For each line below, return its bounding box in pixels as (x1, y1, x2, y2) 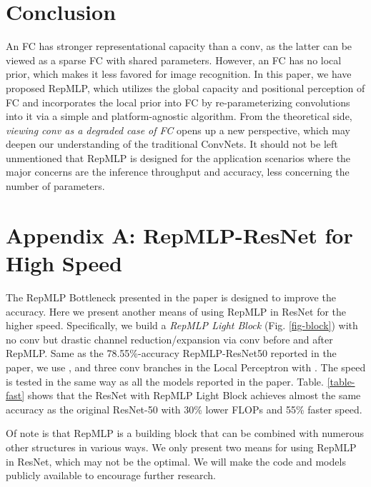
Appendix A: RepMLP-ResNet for (6, 220, 353, 249)
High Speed (6, 248, 122, 278)
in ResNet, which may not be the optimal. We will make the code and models (6, 453, 346, 468)
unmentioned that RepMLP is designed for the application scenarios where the (6, 150, 351, 165)
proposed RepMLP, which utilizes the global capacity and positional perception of (6, 80, 365, 95)
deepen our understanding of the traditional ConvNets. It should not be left (6, 136, 338, 151)
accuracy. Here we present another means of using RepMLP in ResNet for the (6, 303, 347, 318)
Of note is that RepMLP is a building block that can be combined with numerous (6, 426, 364, 441)
